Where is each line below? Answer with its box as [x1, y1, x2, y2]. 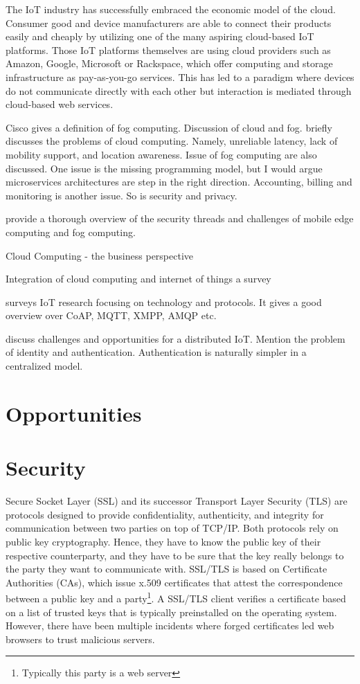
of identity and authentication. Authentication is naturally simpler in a [6, 345, 307, 359]
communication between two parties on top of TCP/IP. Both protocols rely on [6, 521, 339, 535]
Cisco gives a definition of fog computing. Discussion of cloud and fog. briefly [6, 120, 332, 134]
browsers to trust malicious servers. [6, 631, 155, 646]
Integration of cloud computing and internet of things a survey [6, 271, 271, 286]
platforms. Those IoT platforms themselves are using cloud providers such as [6, 42, 331, 57]
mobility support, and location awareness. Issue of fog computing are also [6, 147, 317, 161]
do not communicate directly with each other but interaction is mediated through [6, 83, 352, 98]
